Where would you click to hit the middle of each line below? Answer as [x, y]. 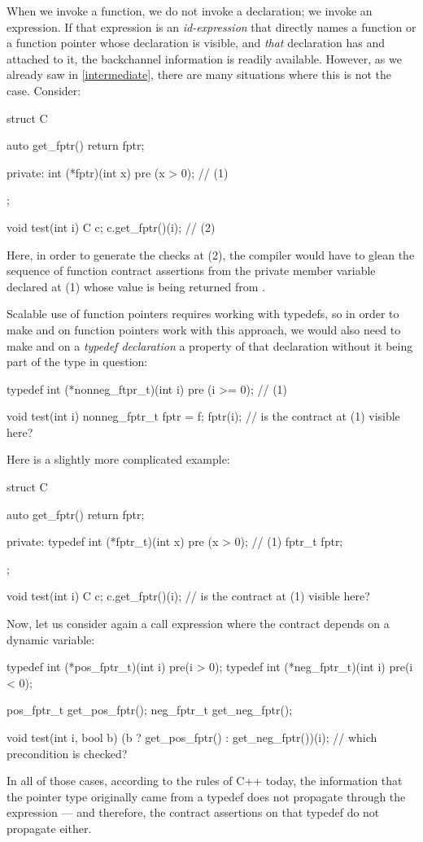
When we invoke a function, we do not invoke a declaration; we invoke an [190, 11]
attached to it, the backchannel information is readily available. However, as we [204, 58]
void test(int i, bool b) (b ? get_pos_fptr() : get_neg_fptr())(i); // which [192, 737]
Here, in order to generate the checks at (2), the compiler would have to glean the [211, 254]
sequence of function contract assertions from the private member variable [191, 270]
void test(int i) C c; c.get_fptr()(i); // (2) [111, 227]
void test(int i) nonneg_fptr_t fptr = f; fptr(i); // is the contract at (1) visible [203, 416]
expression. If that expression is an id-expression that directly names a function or [211, 26]
